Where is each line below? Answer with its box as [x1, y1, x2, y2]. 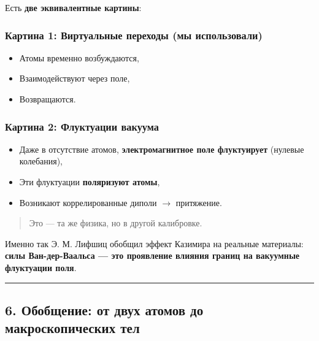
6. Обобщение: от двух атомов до [5, 300, 204, 319]
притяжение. [175, 196, 222, 209]
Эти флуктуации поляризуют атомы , [19, 175, 160, 188]
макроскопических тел [5, 318, 140, 337]
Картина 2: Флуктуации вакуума [5, 118, 159, 134]
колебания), [19, 155, 63, 167]
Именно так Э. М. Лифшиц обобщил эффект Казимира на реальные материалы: [5, 237, 304, 250]
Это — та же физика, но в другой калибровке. [29, 216, 202, 229]
